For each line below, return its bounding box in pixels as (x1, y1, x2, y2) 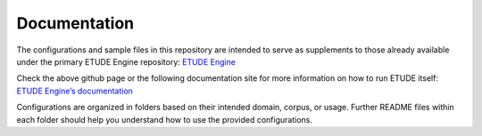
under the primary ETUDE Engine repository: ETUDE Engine (16, 56, 237, 67)
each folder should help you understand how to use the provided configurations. (16, 114, 312, 124)
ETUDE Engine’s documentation (16, 85, 134, 96)
